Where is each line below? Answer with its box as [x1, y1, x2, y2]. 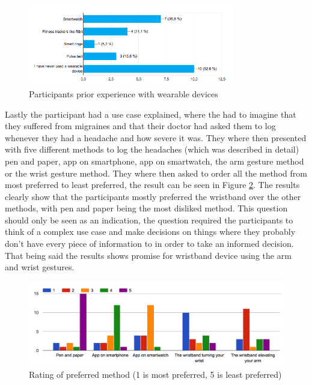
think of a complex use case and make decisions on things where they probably [5, 225, 296, 238]
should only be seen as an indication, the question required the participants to [5, 213, 293, 226]
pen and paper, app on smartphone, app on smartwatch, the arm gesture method [5, 154, 304, 167]
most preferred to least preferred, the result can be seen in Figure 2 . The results [5, 178, 300, 191]
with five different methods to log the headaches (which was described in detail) [5, 143, 299, 156]
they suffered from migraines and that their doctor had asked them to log [5, 120, 276, 132]
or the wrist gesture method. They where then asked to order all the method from [5, 166, 307, 179]
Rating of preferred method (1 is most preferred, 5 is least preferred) [29, 368, 282, 380]
